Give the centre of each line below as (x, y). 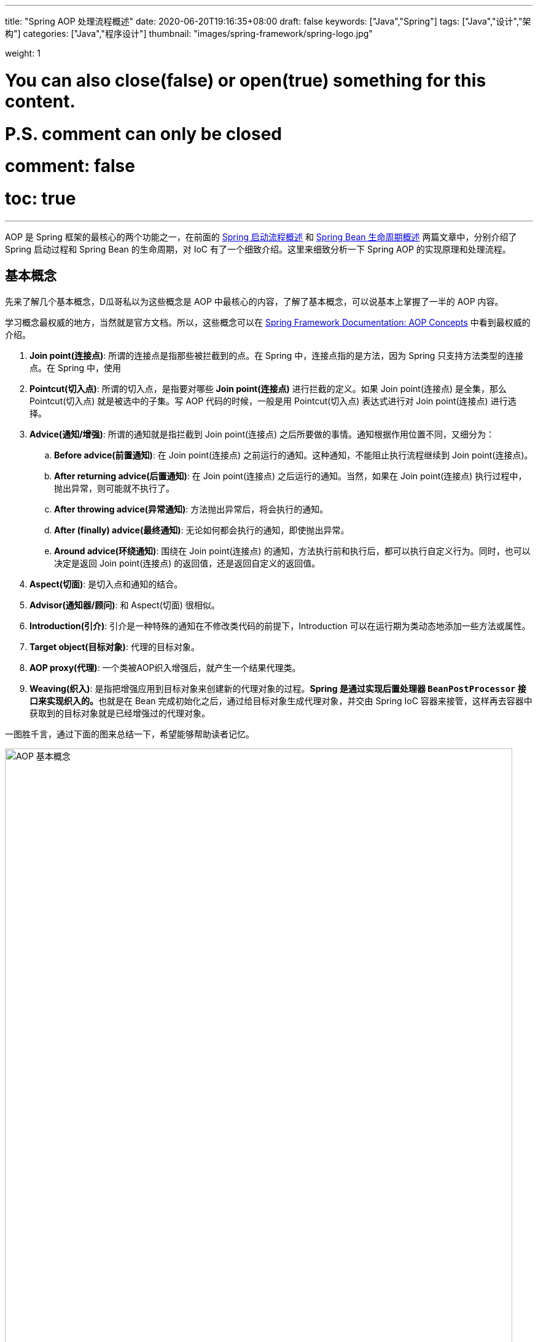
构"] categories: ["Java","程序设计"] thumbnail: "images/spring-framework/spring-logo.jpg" (189, 33)
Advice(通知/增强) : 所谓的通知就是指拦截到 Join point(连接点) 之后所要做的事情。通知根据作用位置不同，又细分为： (262, 434)
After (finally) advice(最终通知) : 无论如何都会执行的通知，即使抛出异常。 (202, 530)
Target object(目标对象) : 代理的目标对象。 (115, 646)
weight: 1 (23, 53)
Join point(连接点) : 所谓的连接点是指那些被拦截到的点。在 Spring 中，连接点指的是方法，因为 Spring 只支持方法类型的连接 (277, 355)
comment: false (70, 166)
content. (40, 101)
